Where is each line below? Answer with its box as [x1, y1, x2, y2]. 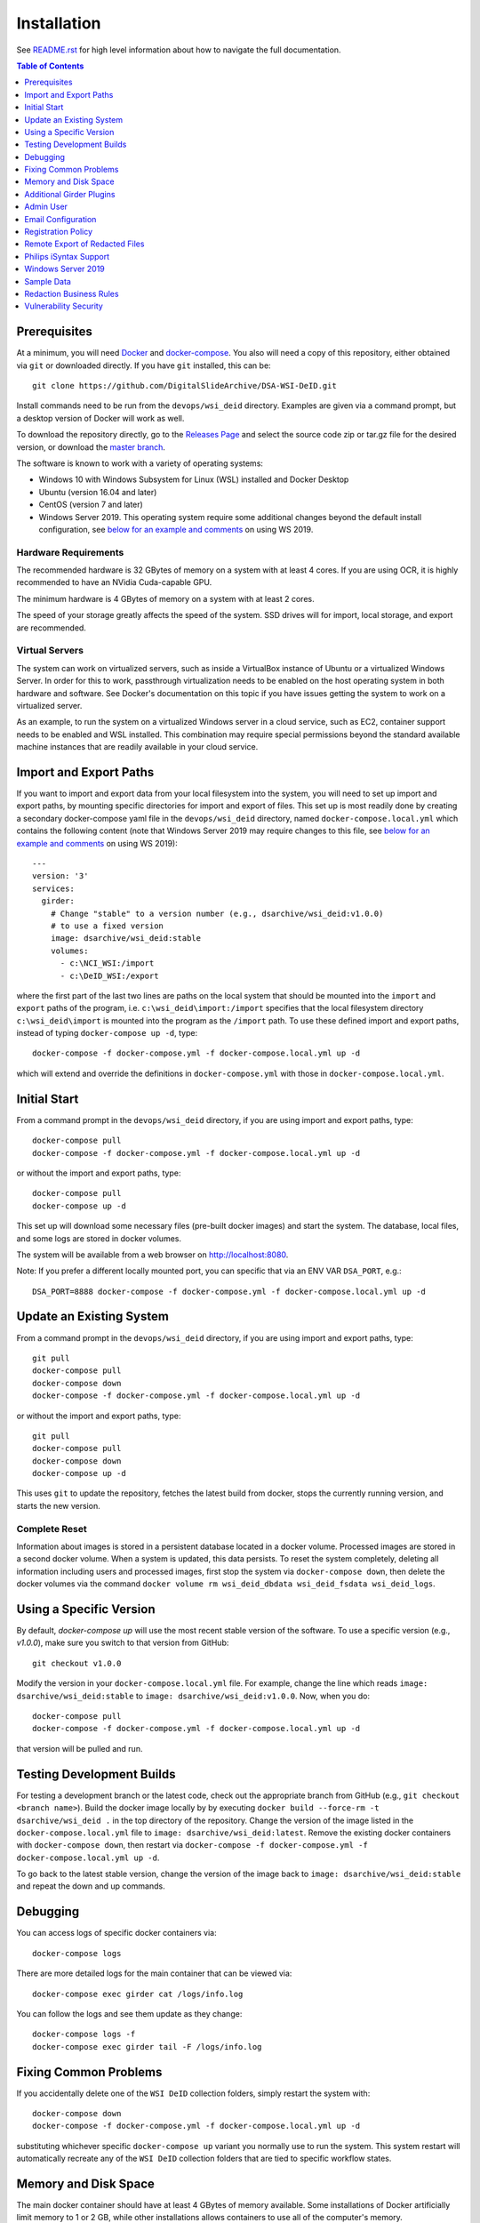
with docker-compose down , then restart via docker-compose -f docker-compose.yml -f [16, 1840, 368, 1850]
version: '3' [32, 871, 89, 881]
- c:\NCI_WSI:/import [60, 959, 155, 968]
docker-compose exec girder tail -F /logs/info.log [32, 2042, 262, 2051]
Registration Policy [24, 227, 93, 237]
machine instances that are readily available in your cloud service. [16, 742, 259, 752]
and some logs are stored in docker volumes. [16, 1232, 182, 1244]
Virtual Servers [16, 645, 84, 657]
